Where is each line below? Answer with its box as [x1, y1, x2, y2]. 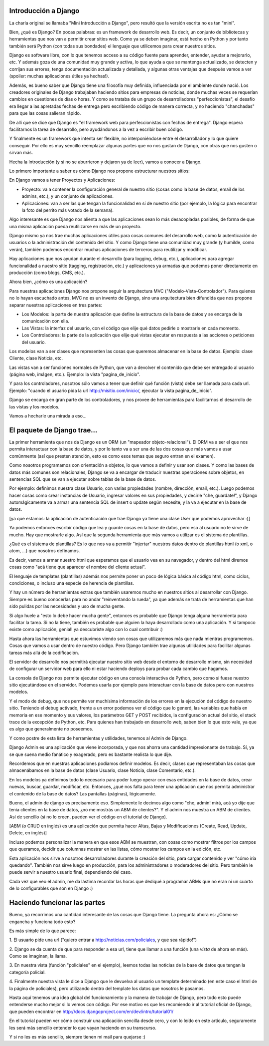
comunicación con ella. [21, 318, 70, 324]
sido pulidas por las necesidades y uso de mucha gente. [9, 603, 125, 609]
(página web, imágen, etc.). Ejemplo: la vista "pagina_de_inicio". [9, 371, 140, 377]
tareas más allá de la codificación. [9, 650, 79, 656]
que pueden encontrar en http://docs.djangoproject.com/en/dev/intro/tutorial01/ [9, 1009, 174, 1015]
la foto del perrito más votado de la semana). [21, 207, 114, 213]
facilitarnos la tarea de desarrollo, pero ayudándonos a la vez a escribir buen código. [9, 126, 184, 132]
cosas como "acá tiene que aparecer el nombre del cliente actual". [9, 564, 146, 570]
